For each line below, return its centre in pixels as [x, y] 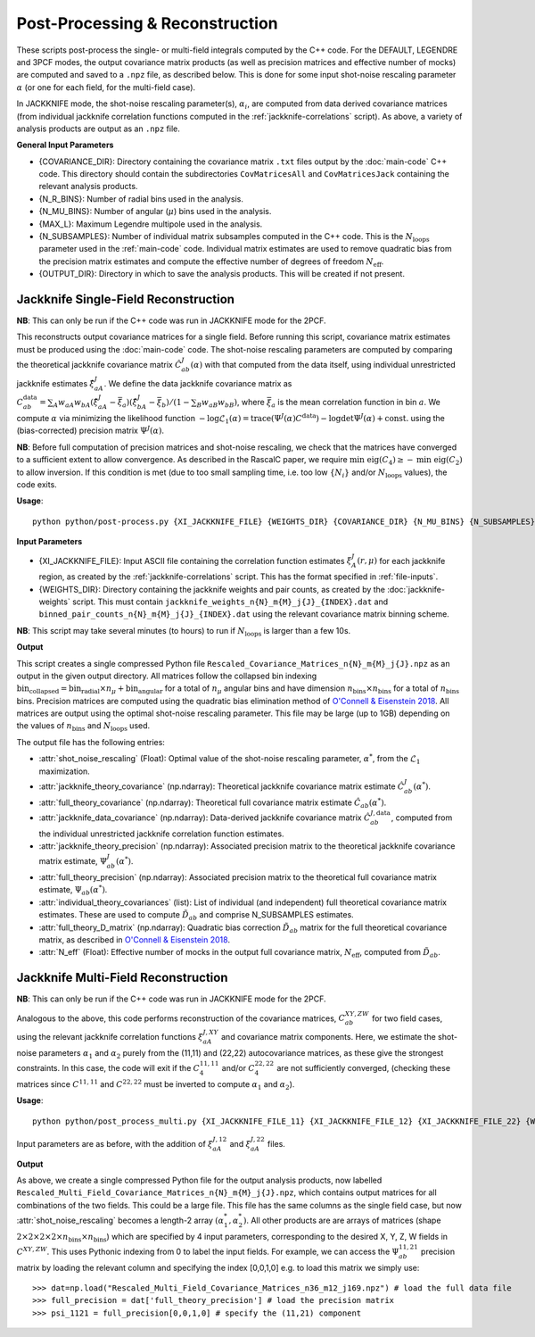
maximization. [65, 771]
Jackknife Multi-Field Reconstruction [122, 978]
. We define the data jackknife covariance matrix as [198, 383]
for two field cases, [407, 1018]
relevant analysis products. [88, 187]
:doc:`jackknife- [416, 589]
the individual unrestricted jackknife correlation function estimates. [161, 834]
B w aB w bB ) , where [230, 403]
